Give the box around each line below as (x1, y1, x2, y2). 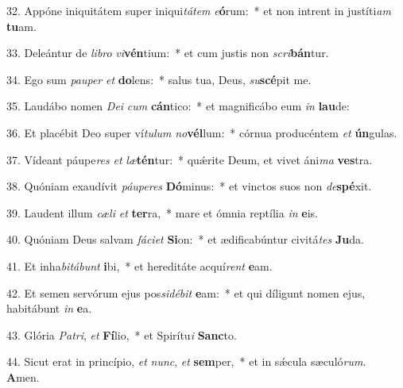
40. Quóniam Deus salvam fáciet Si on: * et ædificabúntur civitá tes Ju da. (6, 231, 364, 248)
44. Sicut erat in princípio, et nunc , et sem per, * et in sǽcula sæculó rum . (6, 353, 366, 370)
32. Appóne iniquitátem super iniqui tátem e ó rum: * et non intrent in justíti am (6, 2, 391, 18)
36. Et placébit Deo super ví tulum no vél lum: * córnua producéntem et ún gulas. (6, 124, 397, 140)
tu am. (6, 17, 37, 34)
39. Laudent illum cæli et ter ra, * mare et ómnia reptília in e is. (6, 204, 318, 221)
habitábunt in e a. (6, 300, 92, 317)
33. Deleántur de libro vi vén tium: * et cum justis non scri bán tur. (6, 44, 329, 61)
